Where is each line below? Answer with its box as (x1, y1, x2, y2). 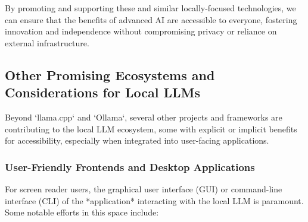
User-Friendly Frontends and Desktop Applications (5, 159, 255, 174)
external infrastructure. (5, 36, 89, 49)
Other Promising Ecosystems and (5, 65, 215, 84)
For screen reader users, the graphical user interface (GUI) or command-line (5, 182, 282, 195)
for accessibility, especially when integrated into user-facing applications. (5, 134, 269, 147)
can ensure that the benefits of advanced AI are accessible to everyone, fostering (5, 13, 297, 26)
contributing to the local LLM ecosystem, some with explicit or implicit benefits (5, 122, 297, 135)
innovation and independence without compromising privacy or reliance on (5, 25, 277, 37)
